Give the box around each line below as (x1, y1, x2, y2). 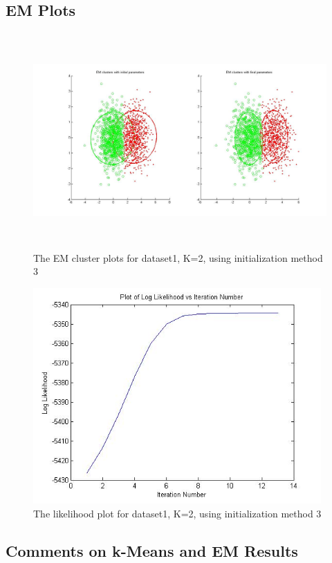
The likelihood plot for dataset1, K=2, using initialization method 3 (33, 506, 322, 520)
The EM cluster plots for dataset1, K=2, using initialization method (33, 250, 323, 265)
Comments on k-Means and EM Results (6, 540, 298, 561)
